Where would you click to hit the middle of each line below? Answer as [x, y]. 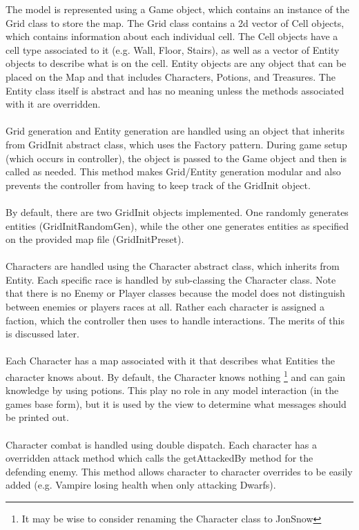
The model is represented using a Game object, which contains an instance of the [177, 9]
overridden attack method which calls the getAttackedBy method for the [159, 458]
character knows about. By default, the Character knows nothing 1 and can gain [176, 376]
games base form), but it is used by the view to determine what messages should [176, 403]
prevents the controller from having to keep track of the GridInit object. [158, 185]
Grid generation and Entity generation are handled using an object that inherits [175, 131]
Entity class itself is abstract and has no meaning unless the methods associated [175, 90]
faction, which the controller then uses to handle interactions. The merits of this [175, 320]
